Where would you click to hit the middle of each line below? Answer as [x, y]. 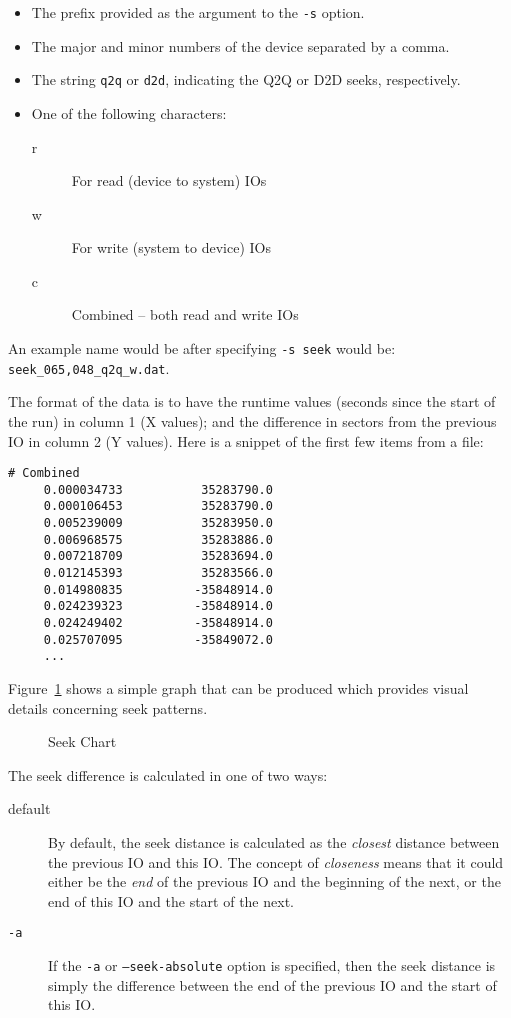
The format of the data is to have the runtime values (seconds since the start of [252, 401]
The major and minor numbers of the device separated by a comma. [240, 45]
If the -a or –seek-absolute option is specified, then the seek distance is [272, 965]
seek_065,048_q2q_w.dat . [89, 367]
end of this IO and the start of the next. [171, 900]
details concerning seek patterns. [108, 707]
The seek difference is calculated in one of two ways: [168, 774]
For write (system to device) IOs [171, 247]
